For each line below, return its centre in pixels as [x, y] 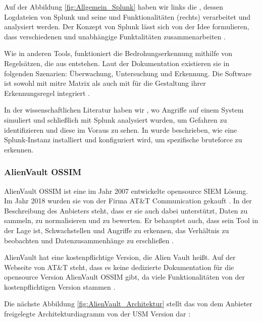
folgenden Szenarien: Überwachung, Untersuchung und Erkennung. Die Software [128, 73]
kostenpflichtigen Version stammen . [60, 286]
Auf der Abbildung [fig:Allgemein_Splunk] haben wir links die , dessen [114, 7]
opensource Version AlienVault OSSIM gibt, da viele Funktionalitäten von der [124, 277]
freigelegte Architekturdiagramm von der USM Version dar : [97, 314]
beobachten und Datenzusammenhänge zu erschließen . [89, 240]
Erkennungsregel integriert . [47, 93]
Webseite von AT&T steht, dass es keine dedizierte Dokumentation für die [119, 267]
